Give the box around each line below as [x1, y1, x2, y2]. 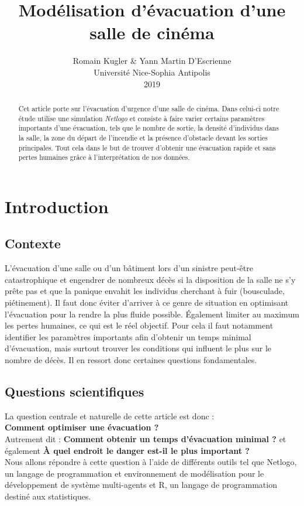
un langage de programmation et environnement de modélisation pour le [5, 467, 264, 479]
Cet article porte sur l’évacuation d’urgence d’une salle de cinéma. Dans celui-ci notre [18, 103, 279, 113]
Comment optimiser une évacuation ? [5, 421, 159, 433]
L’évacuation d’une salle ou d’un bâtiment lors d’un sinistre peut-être [5, 262, 253, 274]
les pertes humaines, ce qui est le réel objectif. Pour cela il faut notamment [5, 319, 274, 331]
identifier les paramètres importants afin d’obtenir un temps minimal [5, 330, 251, 343]
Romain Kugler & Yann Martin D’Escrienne [72, 54, 232, 67]
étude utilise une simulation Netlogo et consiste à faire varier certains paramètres [18, 113, 265, 123]
